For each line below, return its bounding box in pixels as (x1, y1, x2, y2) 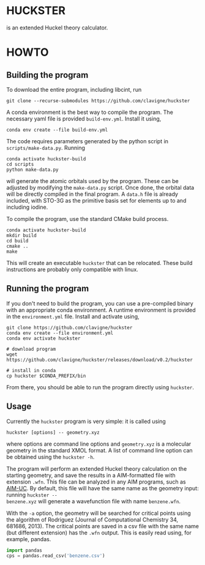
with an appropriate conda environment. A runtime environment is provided (6, 306, 196, 313)
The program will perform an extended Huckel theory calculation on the (6, 465, 187, 472)
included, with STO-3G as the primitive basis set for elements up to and (6, 196, 187, 204)
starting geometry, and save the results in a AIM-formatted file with (6, 471, 176, 479)
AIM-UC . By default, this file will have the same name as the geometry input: (6, 484, 199, 492)
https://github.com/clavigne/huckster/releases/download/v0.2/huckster (6, 356, 193, 363)
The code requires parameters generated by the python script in (6, 137, 169, 144)
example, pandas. (6, 535, 51, 542)
